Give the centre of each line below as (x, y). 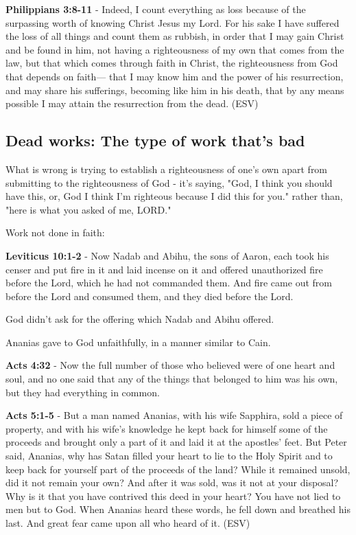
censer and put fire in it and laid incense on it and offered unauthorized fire (164, 269)
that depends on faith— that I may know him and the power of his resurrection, (175, 76)
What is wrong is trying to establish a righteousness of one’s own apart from (167, 169)
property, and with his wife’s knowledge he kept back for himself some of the (167, 428)
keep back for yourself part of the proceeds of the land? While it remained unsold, (178, 469)
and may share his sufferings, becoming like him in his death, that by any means (175, 90)
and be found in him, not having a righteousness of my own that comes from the (175, 49)
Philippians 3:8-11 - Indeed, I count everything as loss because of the (156, 9)
